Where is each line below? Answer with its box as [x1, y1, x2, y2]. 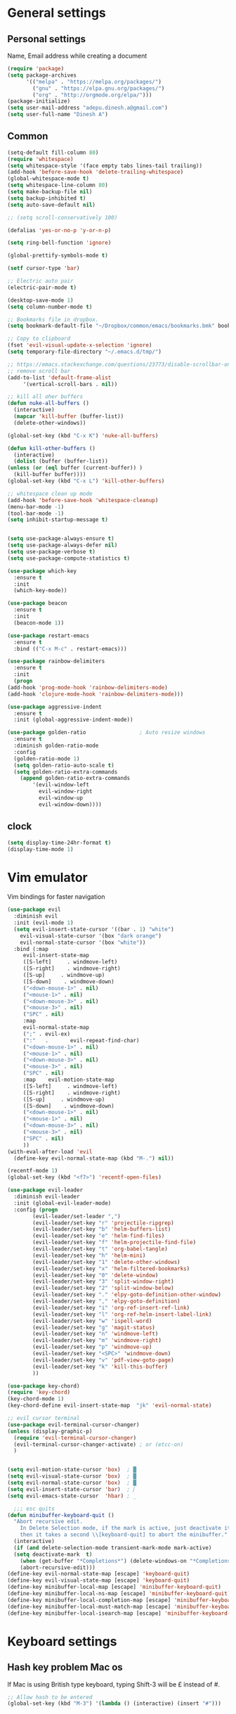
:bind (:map [13, 945, 49, 952]
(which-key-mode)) [13, 587, 68, 594]
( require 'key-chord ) [7, 1389, 71, 1396]
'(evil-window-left [32, 781, 90, 788]
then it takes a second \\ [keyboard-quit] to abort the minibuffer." [20, 1531, 228, 1538]
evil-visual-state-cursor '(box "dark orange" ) [20, 932, 162, 940]
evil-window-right [38, 788, 93, 795]
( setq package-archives [7, 72, 77, 79]
